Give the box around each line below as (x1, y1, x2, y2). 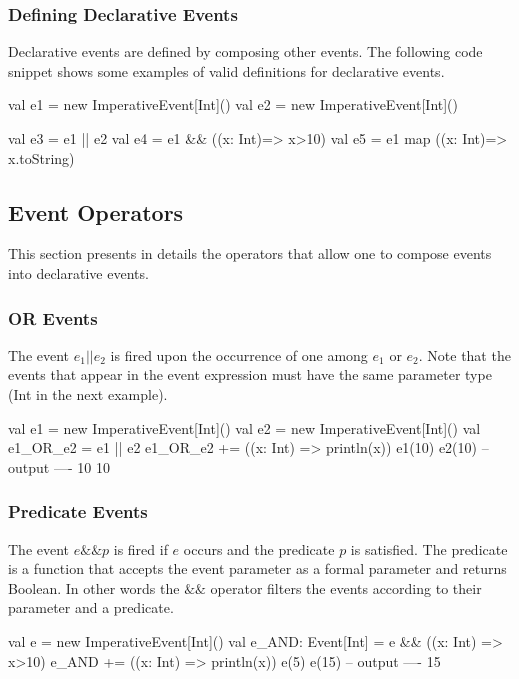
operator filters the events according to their (210, 577, 482, 598)
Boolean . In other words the (8, 577, 180, 598)
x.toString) (8, 147, 75, 168)
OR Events (8, 305, 98, 330)
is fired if (113, 538, 168, 559)
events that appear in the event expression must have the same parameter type (8, 364, 492, 385)
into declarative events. (8, 262, 149, 283)
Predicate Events (8, 499, 148, 524)
